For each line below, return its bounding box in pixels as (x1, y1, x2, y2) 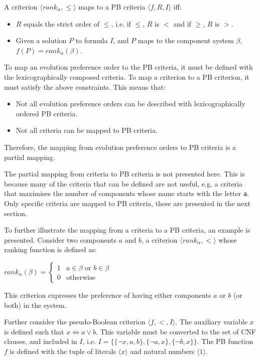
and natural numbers (130, 345, 195, 356)
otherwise (66, 274, 95, 281)
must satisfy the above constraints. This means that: (4, 81, 166, 92)
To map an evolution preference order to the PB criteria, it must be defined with (4, 62, 253, 72)
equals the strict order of (24, 18, 100, 29)
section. (4, 208, 27, 218)
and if (173, 18, 191, 29)
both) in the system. (4, 299, 67, 310)
